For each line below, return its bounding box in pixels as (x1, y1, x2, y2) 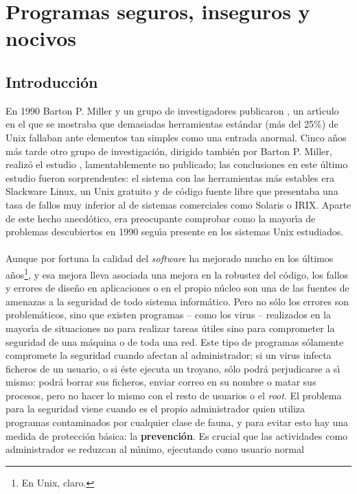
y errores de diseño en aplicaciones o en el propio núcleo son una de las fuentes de (5, 281, 349, 295)
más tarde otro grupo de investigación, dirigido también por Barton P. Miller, (5, 143, 332, 158)
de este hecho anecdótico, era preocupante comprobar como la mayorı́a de (5, 211, 316, 225)
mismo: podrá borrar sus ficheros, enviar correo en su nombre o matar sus (5, 375, 316, 389)
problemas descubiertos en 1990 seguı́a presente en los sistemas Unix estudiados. (5, 224, 344, 239)
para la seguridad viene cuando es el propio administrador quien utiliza (5, 401, 306, 416)
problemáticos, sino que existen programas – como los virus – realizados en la (5, 307, 331, 322)
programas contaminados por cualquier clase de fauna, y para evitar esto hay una (5, 415, 349, 430)
